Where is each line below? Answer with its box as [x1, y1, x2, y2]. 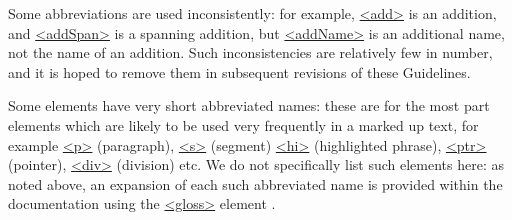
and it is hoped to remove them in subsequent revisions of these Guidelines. [8, 61, 471, 82]
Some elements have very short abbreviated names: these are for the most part [8, 95, 490, 116]
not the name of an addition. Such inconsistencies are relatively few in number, [8, 42, 493, 63]
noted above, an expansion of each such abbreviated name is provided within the [8, 173, 503, 194]
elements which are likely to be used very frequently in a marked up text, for [8, 114, 479, 135]
